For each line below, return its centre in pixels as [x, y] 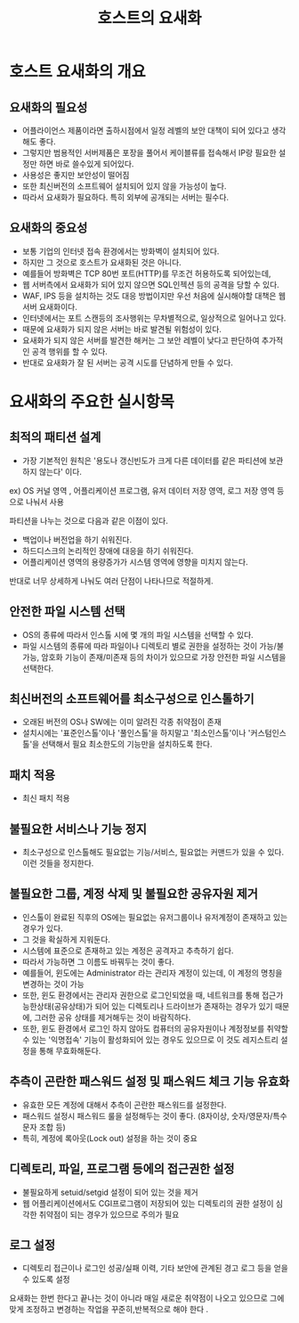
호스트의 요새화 [149, 18]
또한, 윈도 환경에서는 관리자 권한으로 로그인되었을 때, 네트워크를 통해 [141, 995]
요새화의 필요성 [48, 107]
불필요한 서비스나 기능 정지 [78, 829]
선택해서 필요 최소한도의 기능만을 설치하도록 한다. [127, 744]
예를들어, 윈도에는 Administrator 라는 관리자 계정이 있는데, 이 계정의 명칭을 [152, 973]
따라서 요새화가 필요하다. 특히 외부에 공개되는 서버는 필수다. [125, 197]
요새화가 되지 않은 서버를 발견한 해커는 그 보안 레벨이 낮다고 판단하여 [141, 340]
